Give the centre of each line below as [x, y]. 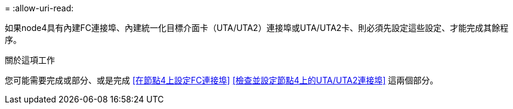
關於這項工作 [30, 60]
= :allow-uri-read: [39, 8]
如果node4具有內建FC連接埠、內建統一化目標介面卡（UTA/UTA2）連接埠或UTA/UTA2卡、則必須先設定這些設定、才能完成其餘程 [257, 28]
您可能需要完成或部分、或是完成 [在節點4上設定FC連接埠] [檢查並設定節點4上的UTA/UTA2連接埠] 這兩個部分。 [222, 80]
